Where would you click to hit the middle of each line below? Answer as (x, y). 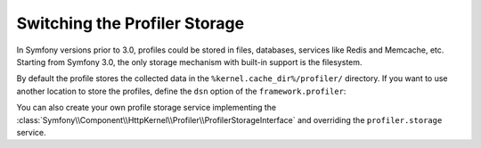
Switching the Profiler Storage (130, 23)
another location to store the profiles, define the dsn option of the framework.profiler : (181, 91)
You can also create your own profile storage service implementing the (147, 108)
